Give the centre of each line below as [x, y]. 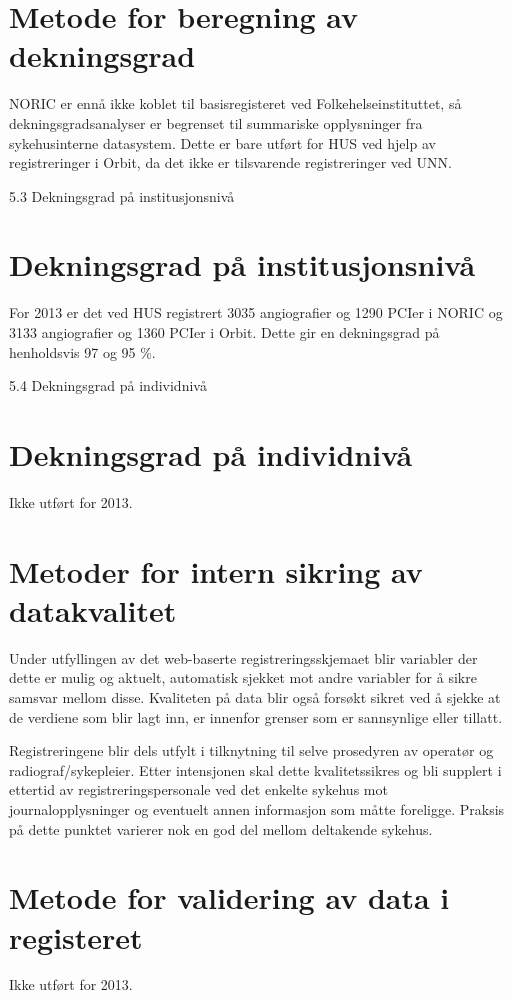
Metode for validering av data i [229, 897]
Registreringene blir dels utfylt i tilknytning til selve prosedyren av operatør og [251, 750]
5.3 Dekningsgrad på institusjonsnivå [122, 195]
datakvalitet [93, 609]
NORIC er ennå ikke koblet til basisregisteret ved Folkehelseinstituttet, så [235, 103]
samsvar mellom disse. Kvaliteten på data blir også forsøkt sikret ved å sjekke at [255, 697]
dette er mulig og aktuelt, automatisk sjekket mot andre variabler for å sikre [243, 677]
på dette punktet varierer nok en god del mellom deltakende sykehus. [221, 828]
